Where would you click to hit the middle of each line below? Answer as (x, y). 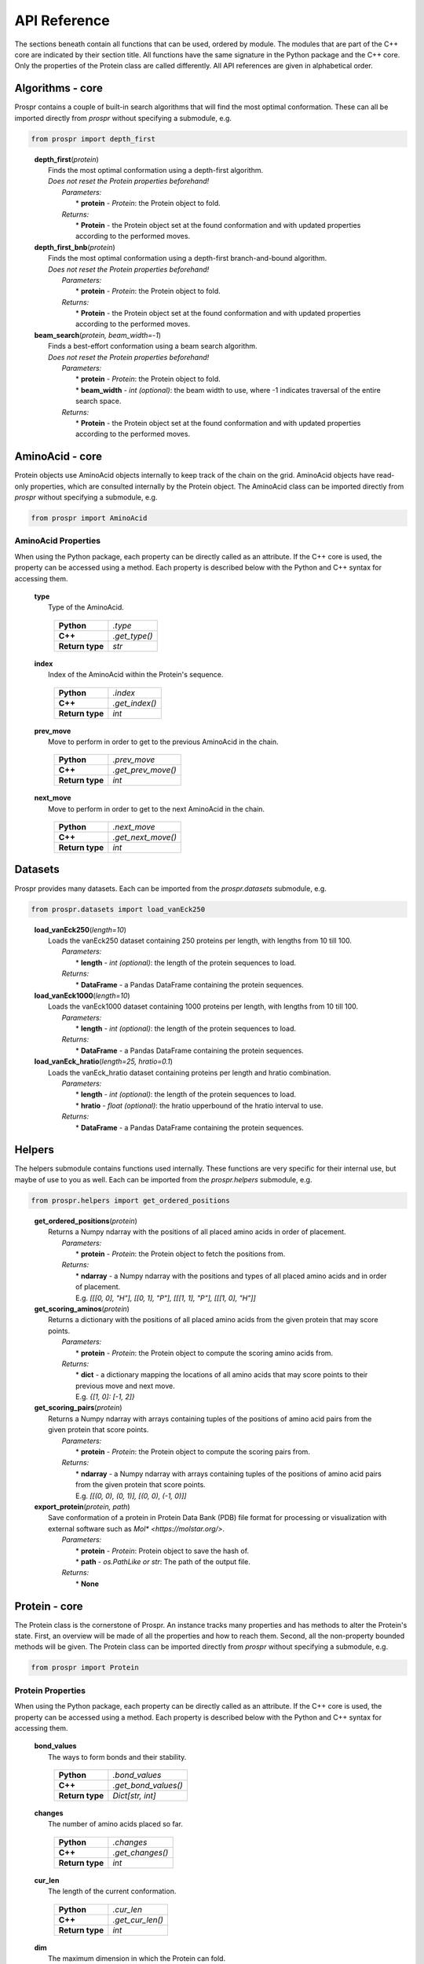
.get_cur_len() (138, 1919)
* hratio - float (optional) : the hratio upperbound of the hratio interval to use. (199, 1105)
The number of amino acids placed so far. (116, 1824)
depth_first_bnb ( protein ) (75, 247)
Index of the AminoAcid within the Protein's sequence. (136, 675)
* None (88, 1584)
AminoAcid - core (58, 457)
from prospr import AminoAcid (89, 518)
